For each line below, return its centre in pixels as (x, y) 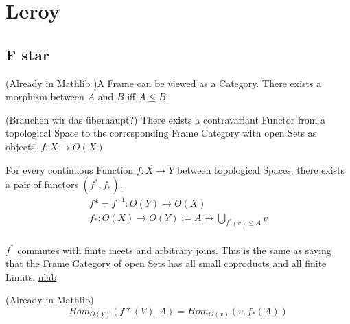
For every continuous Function (70, 169)
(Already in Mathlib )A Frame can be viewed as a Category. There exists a (164, 83)
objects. (22, 146)
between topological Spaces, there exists (261, 169)
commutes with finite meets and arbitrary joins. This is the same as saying (174, 250)
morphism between (45, 96)
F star (27, 54)
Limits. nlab (31, 276)
